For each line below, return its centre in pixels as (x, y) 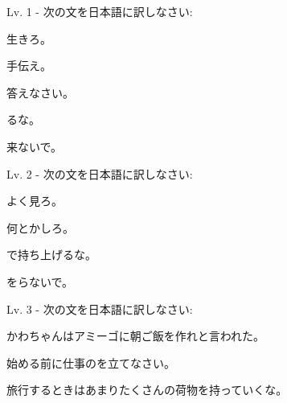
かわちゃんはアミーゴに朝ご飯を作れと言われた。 (136, 336)
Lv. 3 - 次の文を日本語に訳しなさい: (100, 308)
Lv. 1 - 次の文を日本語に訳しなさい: (100, 11)
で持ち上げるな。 (51, 255)
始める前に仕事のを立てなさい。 (91, 362)
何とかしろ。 (40, 227)
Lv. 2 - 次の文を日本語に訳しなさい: (100, 173)
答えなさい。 (40, 92)
